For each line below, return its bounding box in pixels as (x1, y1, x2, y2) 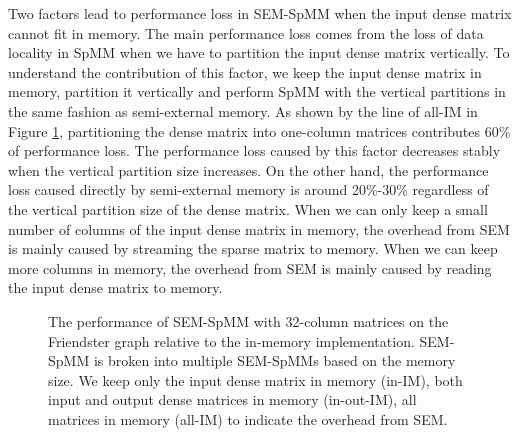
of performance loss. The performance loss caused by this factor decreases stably (8, 140, 501, 161)
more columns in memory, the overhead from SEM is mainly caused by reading (8, 257, 492, 278)
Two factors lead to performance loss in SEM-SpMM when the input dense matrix (8, 3, 512, 23)
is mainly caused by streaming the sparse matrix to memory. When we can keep (8, 238, 498, 259)
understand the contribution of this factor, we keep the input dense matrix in (8, 61, 482, 82)
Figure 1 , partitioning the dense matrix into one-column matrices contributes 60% (8, 120, 511, 141)
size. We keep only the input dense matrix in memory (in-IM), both (48, 369, 463, 390)
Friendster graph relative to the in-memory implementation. (48, 330, 415, 351)
